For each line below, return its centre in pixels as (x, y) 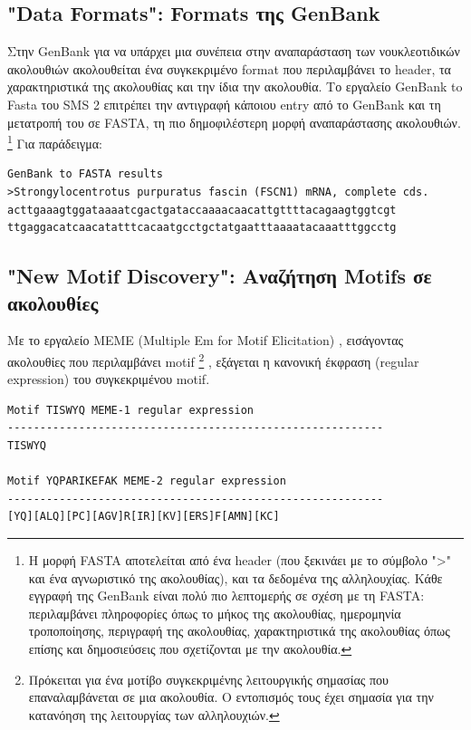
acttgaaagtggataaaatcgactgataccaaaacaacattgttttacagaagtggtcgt (202, 210)
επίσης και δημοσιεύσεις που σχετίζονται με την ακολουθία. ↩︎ (190, 648)
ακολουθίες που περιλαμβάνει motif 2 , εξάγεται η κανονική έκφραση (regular (213, 360)
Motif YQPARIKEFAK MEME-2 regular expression (147, 481)
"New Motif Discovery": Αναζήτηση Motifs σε (220, 276)
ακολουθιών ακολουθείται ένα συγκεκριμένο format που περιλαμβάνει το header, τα (229, 68)
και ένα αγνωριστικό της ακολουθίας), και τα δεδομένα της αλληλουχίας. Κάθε (235, 577)
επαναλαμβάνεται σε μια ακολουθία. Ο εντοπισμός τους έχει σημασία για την (231, 697)
